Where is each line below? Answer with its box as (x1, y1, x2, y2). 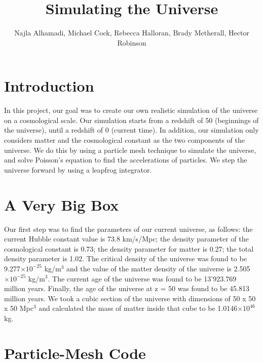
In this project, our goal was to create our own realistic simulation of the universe (4, 105, 258, 115)
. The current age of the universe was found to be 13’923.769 (48, 273, 237, 284)
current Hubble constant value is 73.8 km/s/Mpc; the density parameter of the (4, 233, 249, 244)
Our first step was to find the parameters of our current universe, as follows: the (4, 223, 253, 234)
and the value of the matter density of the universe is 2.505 (66, 263, 250, 273)
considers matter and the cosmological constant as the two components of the (4, 135, 245, 145)
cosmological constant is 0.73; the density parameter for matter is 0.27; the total (4, 243, 254, 254)
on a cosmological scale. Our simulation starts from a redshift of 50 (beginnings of (4, 114, 259, 125)
